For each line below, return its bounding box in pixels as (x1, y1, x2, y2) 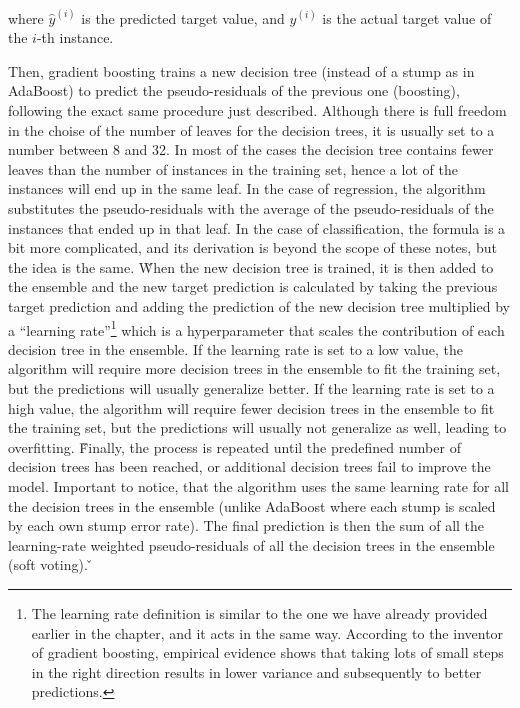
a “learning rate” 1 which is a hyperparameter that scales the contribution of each (8, 316, 505, 340)
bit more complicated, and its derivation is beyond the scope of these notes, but (8, 237, 497, 258)
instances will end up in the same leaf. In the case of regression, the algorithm (8, 178, 486, 199)
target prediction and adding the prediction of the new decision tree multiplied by (8, 295, 510, 316)
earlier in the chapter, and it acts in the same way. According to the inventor (31, 622, 504, 643)
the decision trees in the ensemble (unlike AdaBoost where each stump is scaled (8, 495, 496, 516)
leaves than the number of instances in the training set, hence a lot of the (8, 158, 458, 179)
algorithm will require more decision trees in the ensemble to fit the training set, (8, 358, 501, 379)
